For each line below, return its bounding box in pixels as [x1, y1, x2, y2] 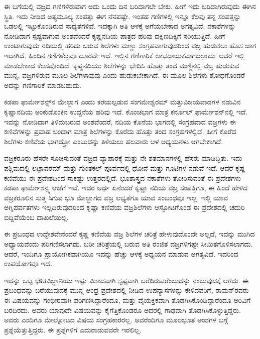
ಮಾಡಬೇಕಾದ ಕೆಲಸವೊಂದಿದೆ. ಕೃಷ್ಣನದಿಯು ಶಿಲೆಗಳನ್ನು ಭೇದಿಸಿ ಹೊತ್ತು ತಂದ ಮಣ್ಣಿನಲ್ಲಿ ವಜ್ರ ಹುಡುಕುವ [4, 60, 239, 70]
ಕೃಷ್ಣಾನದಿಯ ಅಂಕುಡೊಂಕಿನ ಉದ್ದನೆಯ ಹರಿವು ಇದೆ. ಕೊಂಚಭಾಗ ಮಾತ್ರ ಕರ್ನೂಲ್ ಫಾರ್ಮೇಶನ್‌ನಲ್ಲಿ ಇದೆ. [4, 106, 248, 117]
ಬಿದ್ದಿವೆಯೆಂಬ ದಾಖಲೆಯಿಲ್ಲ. [4, 211, 69, 222]
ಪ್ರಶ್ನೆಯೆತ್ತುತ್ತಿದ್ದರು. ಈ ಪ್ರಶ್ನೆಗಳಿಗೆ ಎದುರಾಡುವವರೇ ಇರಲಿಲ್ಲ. [4, 324, 142, 334]
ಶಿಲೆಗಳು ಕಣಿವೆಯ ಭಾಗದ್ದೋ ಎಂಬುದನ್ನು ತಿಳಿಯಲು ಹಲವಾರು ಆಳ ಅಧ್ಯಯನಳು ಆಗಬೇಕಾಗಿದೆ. [4, 136, 223, 146]
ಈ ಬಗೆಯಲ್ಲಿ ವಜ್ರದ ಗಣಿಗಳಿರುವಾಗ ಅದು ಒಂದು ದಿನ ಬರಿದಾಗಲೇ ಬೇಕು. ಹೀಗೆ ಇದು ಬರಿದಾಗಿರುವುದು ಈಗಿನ [4, 1, 256, 11]
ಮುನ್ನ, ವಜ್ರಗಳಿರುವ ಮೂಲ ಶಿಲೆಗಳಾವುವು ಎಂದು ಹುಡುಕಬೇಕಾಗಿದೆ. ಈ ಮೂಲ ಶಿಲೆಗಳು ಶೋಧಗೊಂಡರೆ [4, 70, 245, 80]
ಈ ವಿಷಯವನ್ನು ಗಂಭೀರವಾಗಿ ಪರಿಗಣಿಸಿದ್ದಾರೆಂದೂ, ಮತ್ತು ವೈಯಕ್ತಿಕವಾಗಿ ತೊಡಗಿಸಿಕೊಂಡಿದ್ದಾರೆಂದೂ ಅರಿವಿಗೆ [4, 295, 251, 305]
